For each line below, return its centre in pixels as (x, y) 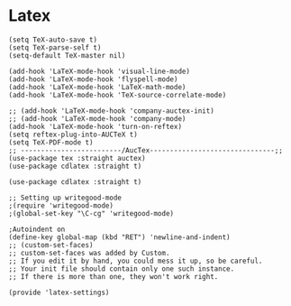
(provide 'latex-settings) (59, 292)
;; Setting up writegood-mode (65, 198)
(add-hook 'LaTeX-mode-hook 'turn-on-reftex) (95, 126)
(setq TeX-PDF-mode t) (51, 142)
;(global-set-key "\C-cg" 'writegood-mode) (91, 213)
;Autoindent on (37, 229)
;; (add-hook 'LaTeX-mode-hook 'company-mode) (97, 118)
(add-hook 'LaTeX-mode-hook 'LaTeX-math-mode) (97, 87)
